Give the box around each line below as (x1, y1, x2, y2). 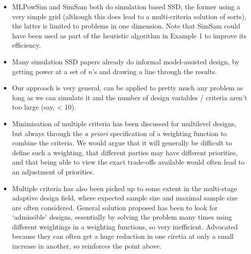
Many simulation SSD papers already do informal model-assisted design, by (12, 56, 240, 66)
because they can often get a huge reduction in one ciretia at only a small (12, 231, 234, 241)
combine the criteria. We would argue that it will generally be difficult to (12, 138, 232, 148)
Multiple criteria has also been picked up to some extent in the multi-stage (12, 183, 237, 193)
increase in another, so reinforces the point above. (12, 241, 162, 251)
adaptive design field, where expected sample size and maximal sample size (12, 193, 238, 203)
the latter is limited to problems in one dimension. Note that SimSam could (12, 21, 241, 31)
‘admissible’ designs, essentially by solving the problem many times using (12, 212, 232, 222)
